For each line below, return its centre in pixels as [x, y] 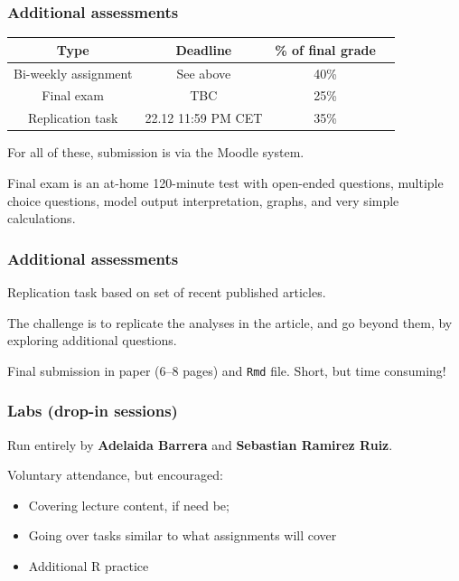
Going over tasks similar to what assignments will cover [183, 535]
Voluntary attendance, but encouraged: [115, 475]
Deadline [204, 49]
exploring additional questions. [92, 340]
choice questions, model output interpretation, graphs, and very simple [203, 200]
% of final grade [325, 49]
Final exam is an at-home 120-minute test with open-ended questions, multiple [225, 182]
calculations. [42, 218]
